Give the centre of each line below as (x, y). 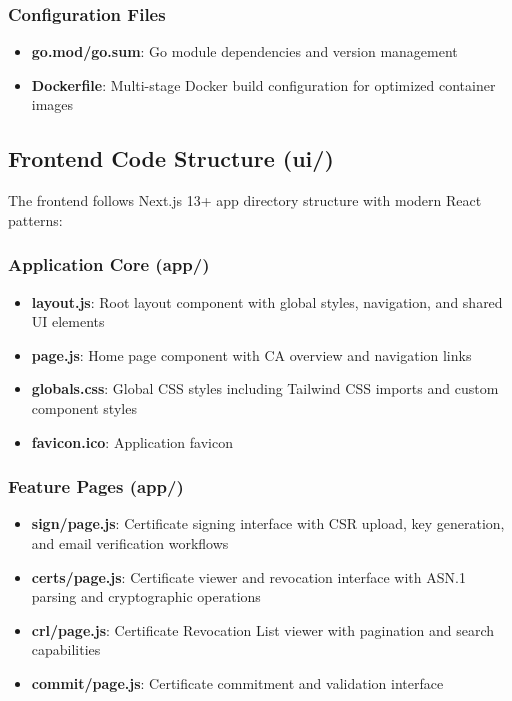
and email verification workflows (130, 542)
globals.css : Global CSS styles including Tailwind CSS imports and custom (265, 388)
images (52, 104)
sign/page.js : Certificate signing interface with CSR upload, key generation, (268, 523)
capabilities (66, 649)
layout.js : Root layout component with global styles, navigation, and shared (267, 301)
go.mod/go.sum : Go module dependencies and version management (244, 51)
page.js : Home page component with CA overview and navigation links (251, 354)
